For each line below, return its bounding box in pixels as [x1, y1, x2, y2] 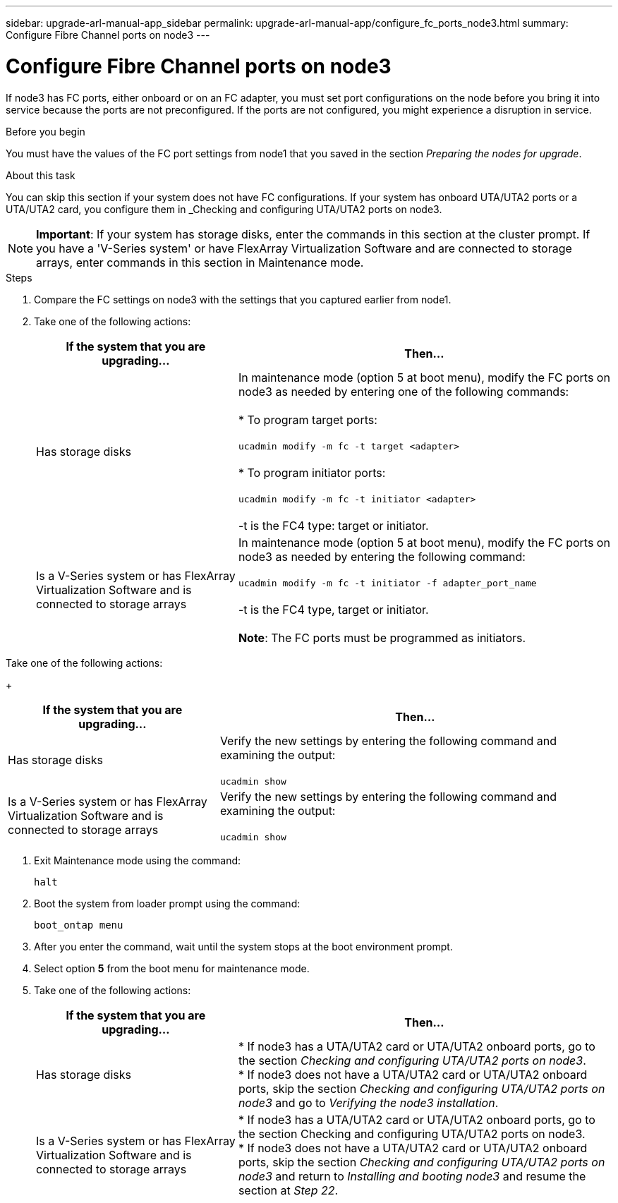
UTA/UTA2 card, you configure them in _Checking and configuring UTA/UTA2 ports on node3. [6, 202, 442, 215]
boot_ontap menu [34, 919, 123, 931]
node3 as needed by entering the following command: [238, 549, 526, 564]
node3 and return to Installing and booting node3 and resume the [238, 1168, 586, 1183]
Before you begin [6, 125, 85, 138]
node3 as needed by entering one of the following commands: [238, 384, 569, 399]
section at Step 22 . [238, 1183, 339, 1197]
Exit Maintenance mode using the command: [34, 854, 241, 866]
